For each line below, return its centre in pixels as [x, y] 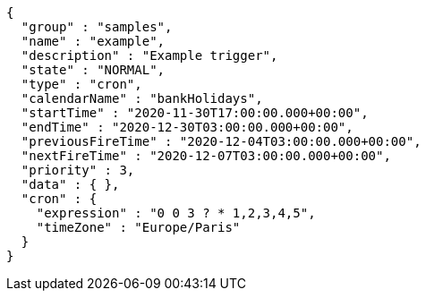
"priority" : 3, [78, 170]
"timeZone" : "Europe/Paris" [138, 227]
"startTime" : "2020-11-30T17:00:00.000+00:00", [195, 113]
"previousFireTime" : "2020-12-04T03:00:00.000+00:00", [221, 141]
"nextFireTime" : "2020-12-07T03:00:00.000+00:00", [206, 156]
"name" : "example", [93, 41]
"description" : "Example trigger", [149, 55]
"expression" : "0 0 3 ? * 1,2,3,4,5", [176, 213]
